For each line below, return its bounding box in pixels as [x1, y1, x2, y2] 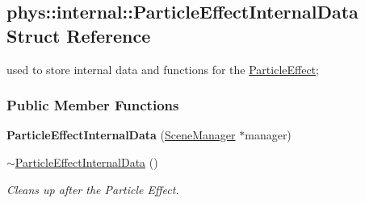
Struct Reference [6, 23, 151, 48]
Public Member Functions [6, 95, 179, 115]
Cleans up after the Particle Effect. [6, 180, 179, 197]
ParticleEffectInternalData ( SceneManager [6, 126, 236, 143]
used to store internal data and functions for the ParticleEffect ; [6, 60, 319, 77]
